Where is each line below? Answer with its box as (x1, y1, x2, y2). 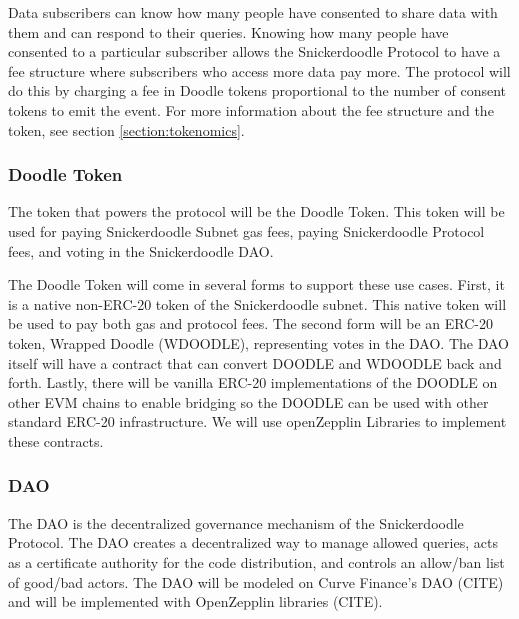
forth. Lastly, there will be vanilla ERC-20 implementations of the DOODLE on (8, 372, 498, 393)
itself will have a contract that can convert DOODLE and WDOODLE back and (8, 352, 502, 373)
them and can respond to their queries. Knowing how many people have (8, 21, 449, 42)
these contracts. (8, 430, 104, 451)
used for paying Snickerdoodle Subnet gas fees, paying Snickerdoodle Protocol (8, 220, 485, 241)
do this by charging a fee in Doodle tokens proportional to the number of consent (8, 80, 506, 101)
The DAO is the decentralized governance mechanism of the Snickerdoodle (8, 512, 464, 533)
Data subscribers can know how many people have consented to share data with (8, 2, 498, 22)
